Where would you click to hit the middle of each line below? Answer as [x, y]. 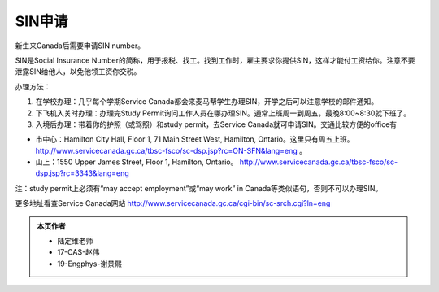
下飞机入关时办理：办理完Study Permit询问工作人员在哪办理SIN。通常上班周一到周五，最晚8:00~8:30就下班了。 [223, 113]
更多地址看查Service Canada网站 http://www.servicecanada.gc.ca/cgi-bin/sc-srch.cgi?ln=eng [173, 203]
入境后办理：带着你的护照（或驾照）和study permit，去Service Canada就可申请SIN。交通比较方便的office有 [216, 124]
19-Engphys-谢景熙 [89, 264]
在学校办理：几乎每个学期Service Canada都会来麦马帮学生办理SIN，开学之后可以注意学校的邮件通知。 [206, 102]
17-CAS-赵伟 [79, 252]
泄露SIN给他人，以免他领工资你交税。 [78, 72]
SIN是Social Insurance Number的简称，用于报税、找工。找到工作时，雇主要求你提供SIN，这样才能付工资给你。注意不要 [215, 60]
